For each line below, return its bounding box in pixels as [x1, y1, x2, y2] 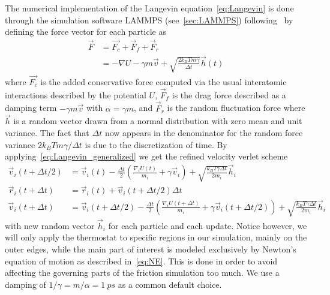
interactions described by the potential [5, 88, 146, 101]
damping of [5, 278, 46, 290]
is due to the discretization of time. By [85, 138, 227, 150]
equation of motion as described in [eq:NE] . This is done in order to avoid [5, 254, 278, 267]
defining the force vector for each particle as [5, 25, 166, 38]
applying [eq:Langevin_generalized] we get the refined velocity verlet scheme [5, 150, 288, 162]
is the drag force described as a [172, 88, 286, 101]
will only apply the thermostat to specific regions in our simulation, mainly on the [5, 231, 307, 243]
